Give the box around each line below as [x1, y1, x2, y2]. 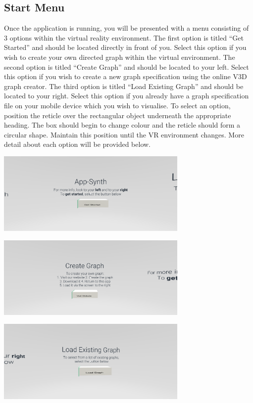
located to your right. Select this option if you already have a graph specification [4, 90, 249, 101]
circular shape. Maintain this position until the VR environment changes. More [4, 129, 244, 139]
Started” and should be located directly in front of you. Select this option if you [4, 42, 247, 52]
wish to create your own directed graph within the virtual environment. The [4, 51, 235, 62]
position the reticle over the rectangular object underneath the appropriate [4, 110, 231, 120]
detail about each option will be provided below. [4, 139, 151, 149]
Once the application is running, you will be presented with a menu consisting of [4, 23, 249, 33]
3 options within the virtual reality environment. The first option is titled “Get [4, 32, 244, 43]
